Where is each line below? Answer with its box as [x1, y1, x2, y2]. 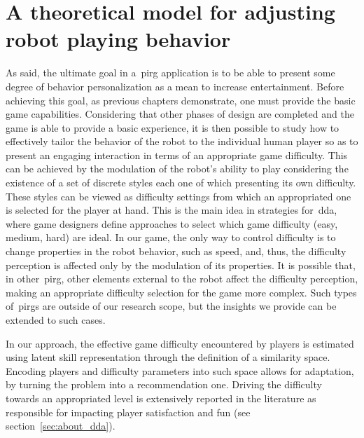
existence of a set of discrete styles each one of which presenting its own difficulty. [6, 175, 356, 190]
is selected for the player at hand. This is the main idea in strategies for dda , [6, 203, 337, 217]
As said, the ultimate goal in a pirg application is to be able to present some [6, 65, 335, 80]
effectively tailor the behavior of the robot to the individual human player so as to [6, 134, 358, 149]
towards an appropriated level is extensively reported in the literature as [6, 390, 316, 405]
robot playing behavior [6, 25, 231, 53]
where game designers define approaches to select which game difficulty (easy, [6, 216, 338, 231]
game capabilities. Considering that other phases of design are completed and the [6, 107, 354, 121]
